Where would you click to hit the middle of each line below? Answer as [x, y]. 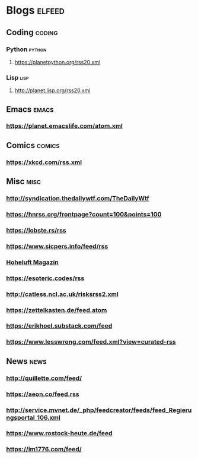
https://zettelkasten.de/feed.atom [57, 310]
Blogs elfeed [36, 10]
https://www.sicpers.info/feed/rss [57, 246]
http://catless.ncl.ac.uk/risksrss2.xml [62, 294]
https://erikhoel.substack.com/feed [59, 326]
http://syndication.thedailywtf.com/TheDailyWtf [78, 199]
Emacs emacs [30, 109]
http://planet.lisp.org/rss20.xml [52, 90]
